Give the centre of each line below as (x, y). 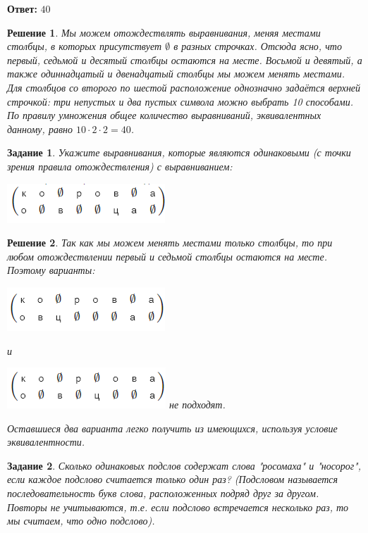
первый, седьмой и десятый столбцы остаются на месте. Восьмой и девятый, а (185, 59)
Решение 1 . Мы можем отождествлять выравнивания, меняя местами (164, 32)
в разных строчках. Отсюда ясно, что (258, 46)
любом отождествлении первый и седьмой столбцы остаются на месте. (167, 256)
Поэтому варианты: (51, 270)
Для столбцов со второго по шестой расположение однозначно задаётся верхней (184, 87)
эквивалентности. (46, 442)
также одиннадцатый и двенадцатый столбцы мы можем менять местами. (176, 74)
